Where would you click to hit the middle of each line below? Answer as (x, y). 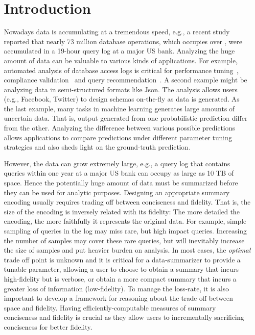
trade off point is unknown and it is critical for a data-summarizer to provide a (122, 259)
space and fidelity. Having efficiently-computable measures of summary (110, 307)
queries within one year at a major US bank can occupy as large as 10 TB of (119, 173)
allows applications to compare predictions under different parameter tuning (118, 137)
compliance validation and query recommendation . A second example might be (126, 80)
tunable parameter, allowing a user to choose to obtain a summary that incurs (121, 269)
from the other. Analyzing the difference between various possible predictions (120, 128)
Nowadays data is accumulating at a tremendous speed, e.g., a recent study (117, 32)
